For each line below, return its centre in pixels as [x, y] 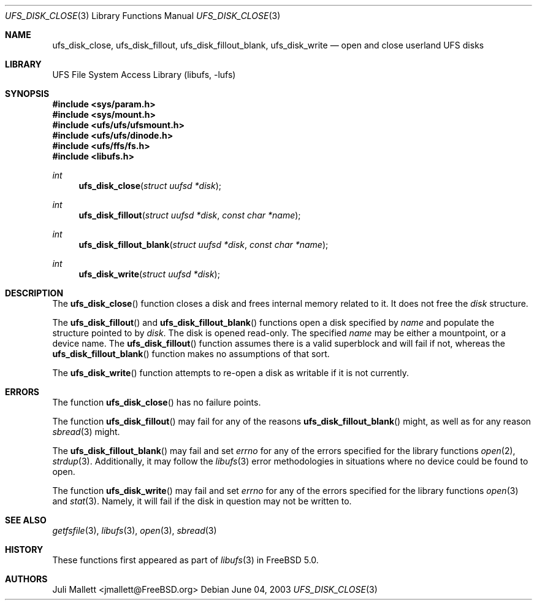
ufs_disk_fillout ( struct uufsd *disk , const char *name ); [190, 215]
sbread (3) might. [86, 432]
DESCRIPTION [34, 293]
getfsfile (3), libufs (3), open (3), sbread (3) [135, 530]
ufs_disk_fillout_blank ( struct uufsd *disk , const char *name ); [204, 245]
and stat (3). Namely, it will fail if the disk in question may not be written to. [202, 501]
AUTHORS [26, 579]
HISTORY [24, 549]
